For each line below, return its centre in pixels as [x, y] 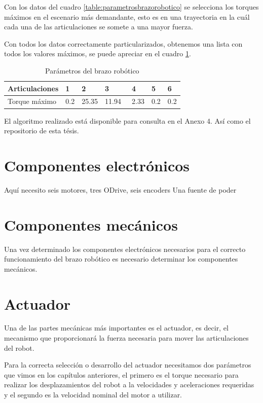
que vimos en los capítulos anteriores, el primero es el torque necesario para [121, 374]
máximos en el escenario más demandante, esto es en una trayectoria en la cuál [127, 16]
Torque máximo [32, 101]
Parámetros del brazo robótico [92, 70]
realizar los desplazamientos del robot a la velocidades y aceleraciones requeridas [129, 384]
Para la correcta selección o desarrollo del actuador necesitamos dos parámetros [128, 365]
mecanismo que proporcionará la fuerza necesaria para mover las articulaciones [126, 338]
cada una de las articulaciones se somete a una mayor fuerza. [99, 27]
